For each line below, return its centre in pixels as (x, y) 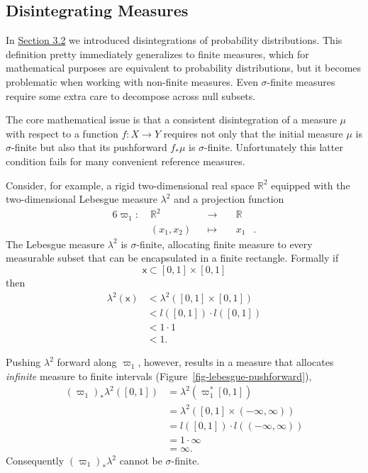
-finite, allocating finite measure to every (224, 244)
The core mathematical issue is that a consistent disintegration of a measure (171, 119)
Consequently (35, 460)
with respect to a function (62, 133)
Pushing (23, 362)
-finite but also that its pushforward (89, 147)
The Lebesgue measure (55, 244)
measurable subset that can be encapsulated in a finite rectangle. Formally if (172, 258)
